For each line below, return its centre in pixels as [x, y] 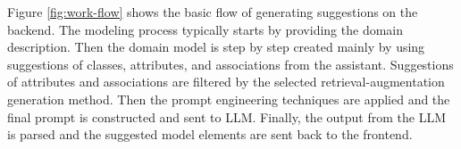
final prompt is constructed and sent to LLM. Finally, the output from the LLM [226, 116]
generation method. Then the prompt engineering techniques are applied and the [229, 99]
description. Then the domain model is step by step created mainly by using [216, 47]
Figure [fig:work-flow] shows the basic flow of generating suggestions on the [213, 12]
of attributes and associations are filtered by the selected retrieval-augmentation [226, 82]
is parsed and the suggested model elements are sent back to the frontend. [210, 134]
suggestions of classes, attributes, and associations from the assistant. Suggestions [230, 64]
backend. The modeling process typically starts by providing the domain [205, 29]
